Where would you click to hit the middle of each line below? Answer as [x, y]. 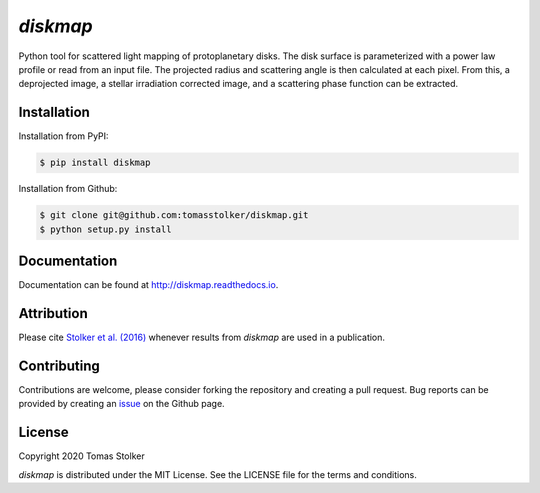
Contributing [59, 365]
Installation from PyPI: [63, 136]
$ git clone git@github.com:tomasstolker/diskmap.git [174, 215]
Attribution [53, 313]
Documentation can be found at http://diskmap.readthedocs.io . [148, 285]
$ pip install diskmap [95, 163]
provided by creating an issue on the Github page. [121, 404]
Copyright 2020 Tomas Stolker [81, 456]
